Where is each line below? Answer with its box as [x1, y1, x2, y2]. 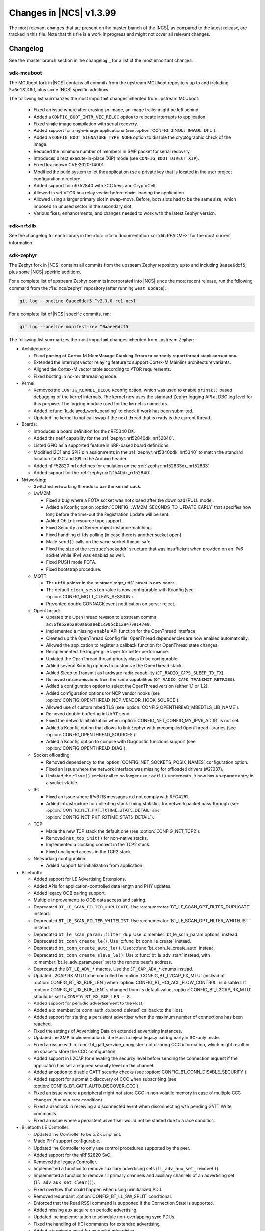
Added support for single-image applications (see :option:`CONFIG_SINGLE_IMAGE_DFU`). [33, 128, 217, 133]
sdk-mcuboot [9, 69, 42, 76]
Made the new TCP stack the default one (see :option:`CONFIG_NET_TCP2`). [46, 828, 201, 834]
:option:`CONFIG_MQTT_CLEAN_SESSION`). [46, 594, 135, 600]
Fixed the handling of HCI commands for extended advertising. [33, 1221, 161, 1227]
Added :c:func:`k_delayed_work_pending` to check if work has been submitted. [33, 408, 194, 414]
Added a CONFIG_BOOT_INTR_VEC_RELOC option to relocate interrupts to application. [33, 114, 207, 120]
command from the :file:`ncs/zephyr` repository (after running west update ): [9, 285, 166, 291]
